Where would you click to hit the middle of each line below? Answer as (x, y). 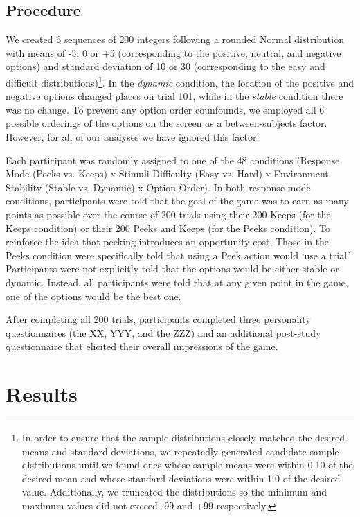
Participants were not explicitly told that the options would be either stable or (172, 269)
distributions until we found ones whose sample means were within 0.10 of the (187, 465)
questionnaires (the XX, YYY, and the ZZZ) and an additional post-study (163, 332)
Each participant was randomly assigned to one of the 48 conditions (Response (173, 160)
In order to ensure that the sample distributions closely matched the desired (183, 438)
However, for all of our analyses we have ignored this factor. (133, 137)
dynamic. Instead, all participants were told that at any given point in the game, (177, 282)
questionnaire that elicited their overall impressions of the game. (142, 346)
